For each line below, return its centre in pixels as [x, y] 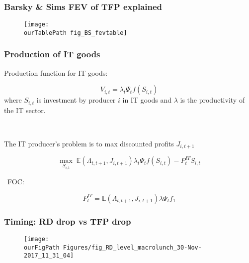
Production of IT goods [52, 54]
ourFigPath [42, 247]
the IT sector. [25, 110]
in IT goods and [147, 100]
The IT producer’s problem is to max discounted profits [89, 143]
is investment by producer [76, 100]
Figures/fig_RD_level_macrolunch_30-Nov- [132, 247]
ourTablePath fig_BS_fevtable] [76, 33]
